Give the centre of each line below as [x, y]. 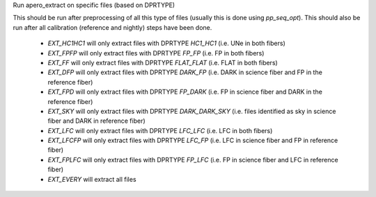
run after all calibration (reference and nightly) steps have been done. [112, 27]
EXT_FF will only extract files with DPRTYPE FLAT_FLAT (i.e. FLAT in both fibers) [163, 62]
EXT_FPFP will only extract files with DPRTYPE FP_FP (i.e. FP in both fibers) [156, 53]
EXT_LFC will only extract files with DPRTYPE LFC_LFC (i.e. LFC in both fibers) [160, 130]
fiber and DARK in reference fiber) [96, 121]
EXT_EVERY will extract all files [92, 179]
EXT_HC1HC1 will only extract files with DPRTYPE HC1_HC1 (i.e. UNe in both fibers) [166, 43]
